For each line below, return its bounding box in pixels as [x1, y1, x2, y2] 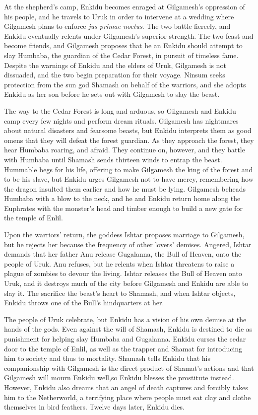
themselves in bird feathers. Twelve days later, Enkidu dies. [4, 402, 185, 412]
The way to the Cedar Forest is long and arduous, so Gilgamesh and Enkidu [4, 105, 236, 116]
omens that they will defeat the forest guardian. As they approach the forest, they [4, 135, 254, 145]
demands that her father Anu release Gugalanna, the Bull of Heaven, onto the [4, 249, 242, 259]
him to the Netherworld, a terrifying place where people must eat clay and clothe [4, 392, 251, 402]
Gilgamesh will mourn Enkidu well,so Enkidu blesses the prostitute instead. [4, 372, 234, 383]
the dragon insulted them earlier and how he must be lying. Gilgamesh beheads [4, 183, 246, 194]
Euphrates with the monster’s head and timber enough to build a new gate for [4, 203, 243, 213]
